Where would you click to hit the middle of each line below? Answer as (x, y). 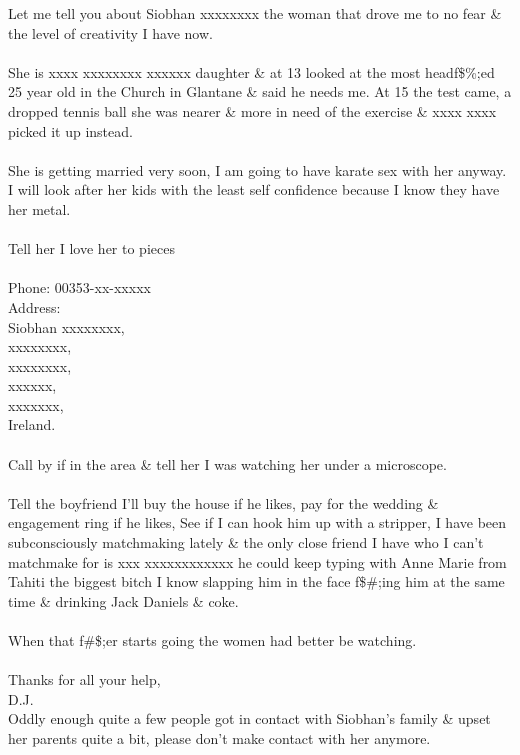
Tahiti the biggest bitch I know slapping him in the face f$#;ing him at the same (256, 581)
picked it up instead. (70, 130)
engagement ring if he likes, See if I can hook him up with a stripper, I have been (257, 522)
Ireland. (32, 424)
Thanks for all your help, (84, 679)
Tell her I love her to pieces (91, 248)
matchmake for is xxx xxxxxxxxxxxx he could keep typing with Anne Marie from (257, 561)
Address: (34, 306)
